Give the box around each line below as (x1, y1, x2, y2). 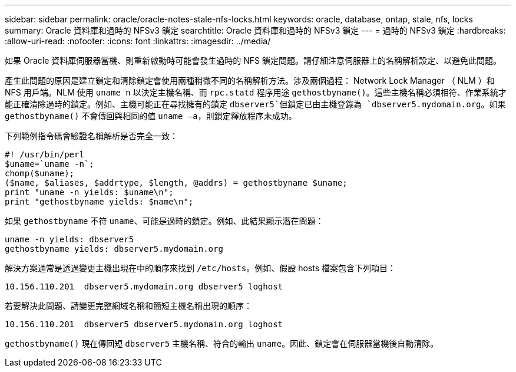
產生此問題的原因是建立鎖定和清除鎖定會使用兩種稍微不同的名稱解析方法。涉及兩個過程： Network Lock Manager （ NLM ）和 (5, 75, 495, 85)
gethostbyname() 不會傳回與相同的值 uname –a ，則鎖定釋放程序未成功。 (5, 111, 297, 121)
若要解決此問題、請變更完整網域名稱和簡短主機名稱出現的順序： (5, 301, 252, 311)
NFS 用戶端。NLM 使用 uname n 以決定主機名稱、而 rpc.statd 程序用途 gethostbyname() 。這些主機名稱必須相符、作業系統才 (5, 87, 507, 97)
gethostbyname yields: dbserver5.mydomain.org (5, 244, 223, 254)
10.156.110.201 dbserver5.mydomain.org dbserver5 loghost (5, 282, 283, 291)
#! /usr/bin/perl (5, 150, 84, 159)
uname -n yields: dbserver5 (5, 235, 134, 244)
